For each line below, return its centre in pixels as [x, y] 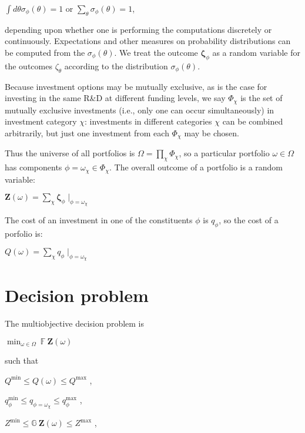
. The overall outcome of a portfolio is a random [196, 167]
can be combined [253, 121]
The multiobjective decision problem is [75, 323]
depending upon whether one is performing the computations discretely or [138, 29]
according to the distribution [116, 66]
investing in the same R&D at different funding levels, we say [115, 98]
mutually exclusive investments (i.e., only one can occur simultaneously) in [140, 110]
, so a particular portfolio [224, 153]
